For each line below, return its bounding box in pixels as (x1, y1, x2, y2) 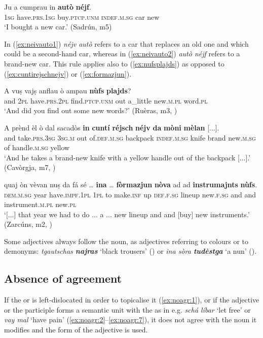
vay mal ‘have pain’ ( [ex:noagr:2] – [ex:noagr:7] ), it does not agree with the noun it (4, 314, 257, 325)
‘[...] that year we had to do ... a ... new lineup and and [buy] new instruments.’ (4, 209, 250, 219)
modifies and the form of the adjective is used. (4, 324, 148, 335)
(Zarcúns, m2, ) (4, 219, 53, 229)
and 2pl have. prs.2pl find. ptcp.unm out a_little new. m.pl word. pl (4, 95, 208, 106)
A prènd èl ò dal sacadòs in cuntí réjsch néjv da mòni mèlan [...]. (4, 122, 219, 132)
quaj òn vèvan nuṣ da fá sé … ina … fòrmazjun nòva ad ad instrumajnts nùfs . (4, 179, 257, 189)
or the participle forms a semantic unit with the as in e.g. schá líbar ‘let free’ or (4, 304, 251, 315)
